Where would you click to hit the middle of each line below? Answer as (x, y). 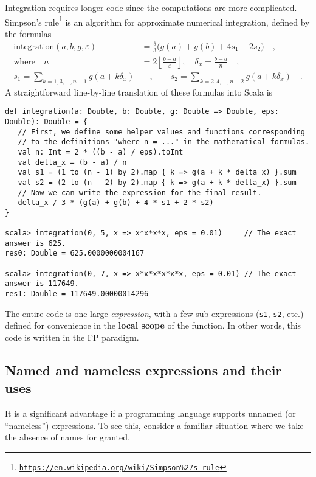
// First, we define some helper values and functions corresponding (161, 132)
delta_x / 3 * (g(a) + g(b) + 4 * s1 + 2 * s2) (116, 203)
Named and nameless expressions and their (143, 370)
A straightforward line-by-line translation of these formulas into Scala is (139, 92)
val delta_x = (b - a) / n (72, 162)
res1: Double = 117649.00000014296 (77, 294)
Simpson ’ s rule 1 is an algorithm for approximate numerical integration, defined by (157, 21)
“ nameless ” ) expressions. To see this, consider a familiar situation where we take (154, 425)
